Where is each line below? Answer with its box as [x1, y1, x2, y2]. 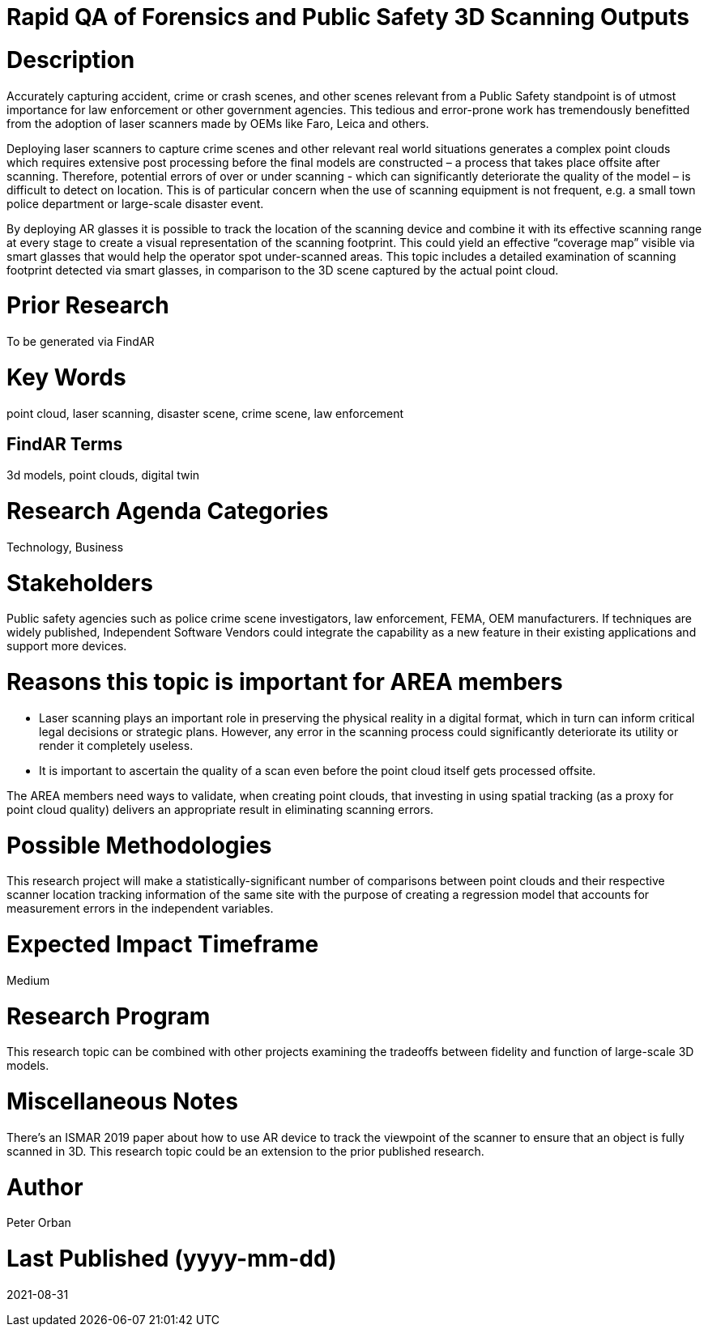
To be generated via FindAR [6, 334, 155, 348]
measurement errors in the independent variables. [6, 901, 274, 916]
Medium [6, 973, 50, 987]
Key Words [6, 363, 126, 391]
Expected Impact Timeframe [6, 931, 319, 959]
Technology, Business [6, 539, 124, 554]
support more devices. [6, 639, 127, 654]
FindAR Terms [6, 433, 123, 454]
